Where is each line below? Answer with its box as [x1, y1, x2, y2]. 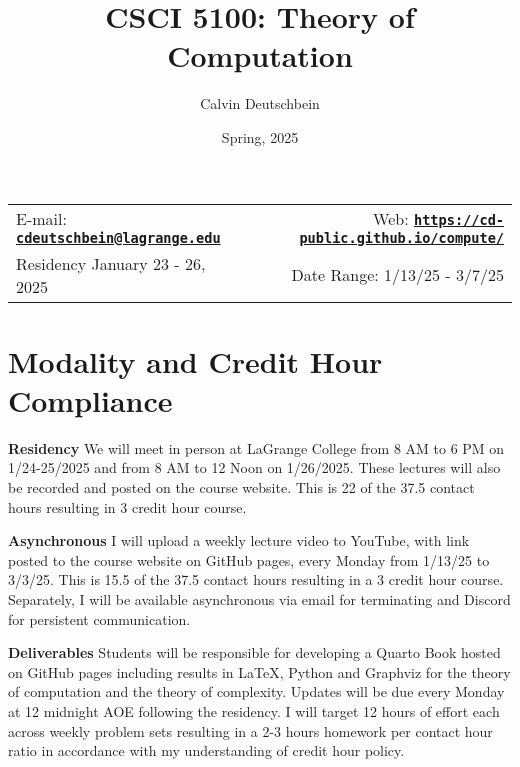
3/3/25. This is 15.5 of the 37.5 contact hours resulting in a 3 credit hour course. [8, 569, 504, 590]
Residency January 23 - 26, [16, 251, 206, 275]
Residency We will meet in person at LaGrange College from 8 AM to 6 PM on [8, 437, 505, 458]
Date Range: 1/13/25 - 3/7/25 [291, 263, 504, 286]
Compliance [8, 379, 173, 420]
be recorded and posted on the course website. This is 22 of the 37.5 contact [8, 477, 475, 497]
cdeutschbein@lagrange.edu [16, 229, 221, 246]
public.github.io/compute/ [299, 229, 504, 246]
